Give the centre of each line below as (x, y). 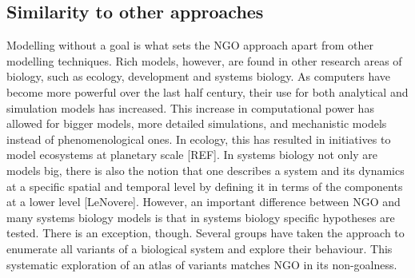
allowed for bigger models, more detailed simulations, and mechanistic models (197, 123)
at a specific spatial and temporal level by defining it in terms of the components (205, 186)
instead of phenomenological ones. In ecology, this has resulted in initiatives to (199, 139)
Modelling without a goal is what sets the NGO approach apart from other (190, 45)
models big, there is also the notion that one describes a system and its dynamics (206, 170)
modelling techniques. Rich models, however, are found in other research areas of (204, 60)
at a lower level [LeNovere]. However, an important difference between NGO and (204, 202)
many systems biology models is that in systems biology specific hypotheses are (201, 217)
